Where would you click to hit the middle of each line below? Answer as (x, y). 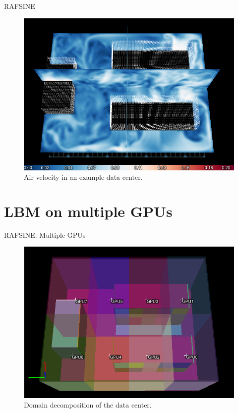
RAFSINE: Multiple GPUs (45, 234)
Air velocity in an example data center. (83, 177)
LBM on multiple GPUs (88, 211)
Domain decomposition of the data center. (88, 405)
